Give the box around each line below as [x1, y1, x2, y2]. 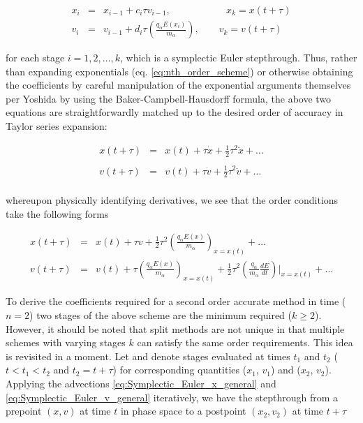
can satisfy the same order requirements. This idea [137, 335, 353, 350]
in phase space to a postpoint [120, 403, 246, 418]
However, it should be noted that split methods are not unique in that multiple [6, 321, 345, 336]
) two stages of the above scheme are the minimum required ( [29, 308, 292, 322]
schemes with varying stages [6, 335, 126, 350]
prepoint [6, 403, 42, 418]
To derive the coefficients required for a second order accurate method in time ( [6, 294, 346, 309]
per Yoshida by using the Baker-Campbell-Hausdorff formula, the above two [6, 91, 332, 105]
